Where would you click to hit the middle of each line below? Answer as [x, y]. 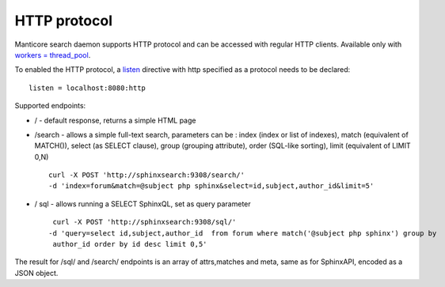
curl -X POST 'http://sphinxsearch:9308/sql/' [145, 222]
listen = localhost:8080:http [87, 88]
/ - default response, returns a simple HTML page [115, 120]
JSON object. [36, 273]
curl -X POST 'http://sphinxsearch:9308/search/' [147, 175]
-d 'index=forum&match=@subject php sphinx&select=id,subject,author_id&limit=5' [211, 186]
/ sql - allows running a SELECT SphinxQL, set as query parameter [143, 204]
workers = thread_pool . [53, 55]
